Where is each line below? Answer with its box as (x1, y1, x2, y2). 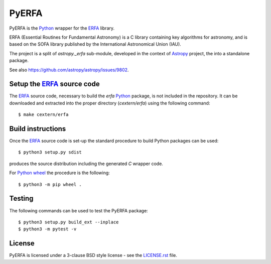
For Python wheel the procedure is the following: (9, 170, 110, 176)
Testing (9, 194, 34, 203)
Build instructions (9, 124, 66, 133)
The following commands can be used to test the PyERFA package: (9, 207, 148, 213)
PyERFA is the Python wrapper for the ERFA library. (9, 25, 115, 31)
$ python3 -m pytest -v (18, 226, 77, 232)
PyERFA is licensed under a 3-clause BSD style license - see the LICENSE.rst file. (9, 252, 178, 258)
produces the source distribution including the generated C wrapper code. (9, 161, 163, 167)
